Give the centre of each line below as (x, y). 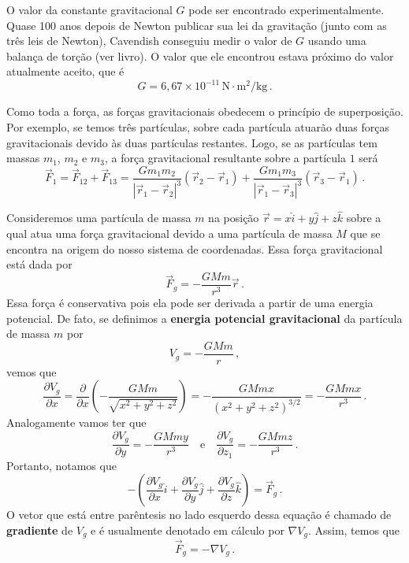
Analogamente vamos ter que (76, 422)
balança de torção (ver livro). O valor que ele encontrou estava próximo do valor (200, 56)
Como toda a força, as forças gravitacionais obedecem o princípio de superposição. (205, 111)
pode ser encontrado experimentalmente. (286, 9)
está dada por (39, 264)
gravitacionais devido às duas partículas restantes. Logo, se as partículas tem (192, 142)
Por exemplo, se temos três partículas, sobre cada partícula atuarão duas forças (198, 127)
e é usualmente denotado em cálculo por (188, 530)
